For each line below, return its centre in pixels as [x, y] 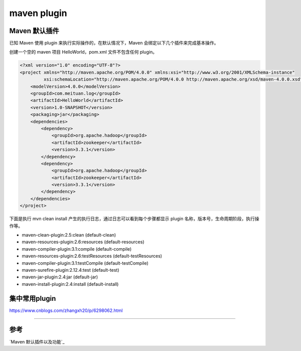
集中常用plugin [33, 298]
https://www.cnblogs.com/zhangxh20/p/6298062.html [66, 310]
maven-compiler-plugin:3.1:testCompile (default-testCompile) [85, 263]
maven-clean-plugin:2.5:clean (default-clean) [69, 235]
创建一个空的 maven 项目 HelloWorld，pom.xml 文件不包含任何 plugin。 [83, 52]
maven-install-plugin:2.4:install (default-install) [70, 284]
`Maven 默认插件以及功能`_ [37, 341]
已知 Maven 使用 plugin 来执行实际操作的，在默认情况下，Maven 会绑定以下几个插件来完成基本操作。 [114, 43]
